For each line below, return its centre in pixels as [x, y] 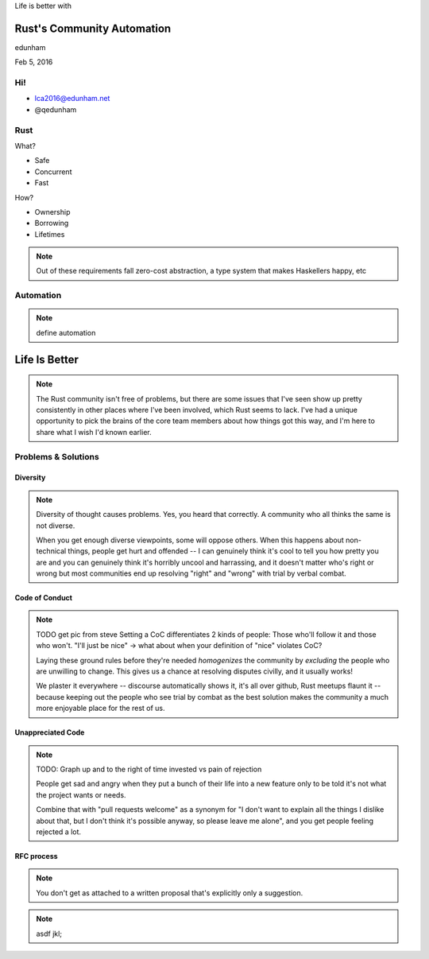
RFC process [37, 856]
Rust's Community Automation [93, 28]
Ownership [52, 212]
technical [51, 551]
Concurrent [53, 172]
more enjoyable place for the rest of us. [101, 709]
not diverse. [56, 526]
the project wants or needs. [81, 794]
